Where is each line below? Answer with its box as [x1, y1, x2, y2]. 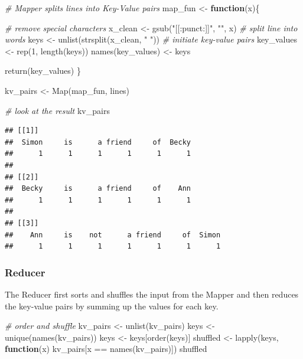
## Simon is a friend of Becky [5, 138, 191, 146]
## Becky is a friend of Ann [5, 184, 191, 193]
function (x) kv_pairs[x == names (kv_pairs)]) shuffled [5, 342, 207, 355]
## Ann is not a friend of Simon [5, 230, 221, 239]
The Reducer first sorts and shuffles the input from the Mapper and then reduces [5, 288, 299, 300]
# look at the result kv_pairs [5, 104, 110, 116]
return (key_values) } [5, 64, 81, 77]
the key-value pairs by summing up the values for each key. [5, 299, 219, 312]
